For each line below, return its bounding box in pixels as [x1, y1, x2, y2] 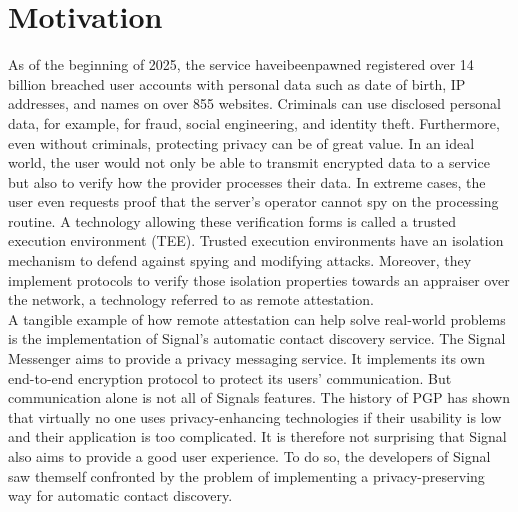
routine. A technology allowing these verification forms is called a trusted [8, 210, 457, 231]
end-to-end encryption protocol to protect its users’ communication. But [8, 367, 452, 388]
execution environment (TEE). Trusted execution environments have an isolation [8, 230, 504, 251]
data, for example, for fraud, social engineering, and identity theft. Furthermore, [8, 112, 500, 133]
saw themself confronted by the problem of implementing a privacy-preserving [8, 465, 485, 486]
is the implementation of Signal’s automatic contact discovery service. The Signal [8, 328, 506, 349]
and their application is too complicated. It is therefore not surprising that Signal [8, 426, 507, 447]
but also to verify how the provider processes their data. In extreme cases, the [8, 171, 486, 192]
